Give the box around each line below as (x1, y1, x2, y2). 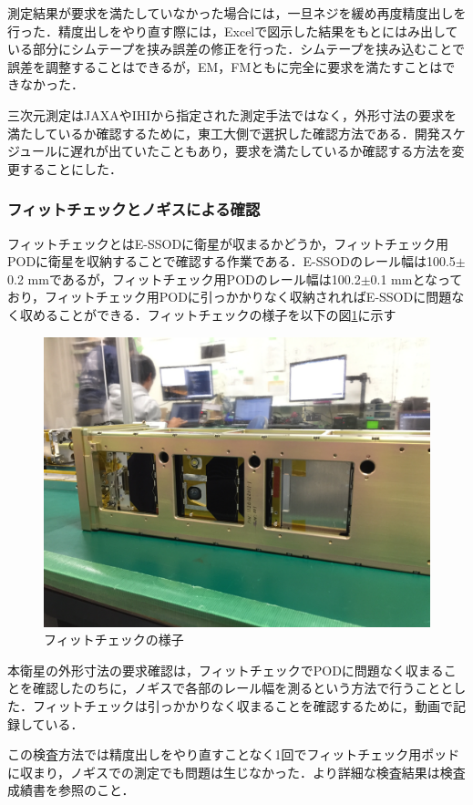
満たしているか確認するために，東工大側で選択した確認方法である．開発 (7, 123, 440, 142)
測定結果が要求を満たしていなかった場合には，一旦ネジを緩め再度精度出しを (7, 4, 467, 22)
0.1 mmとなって (370, 269, 463, 288)
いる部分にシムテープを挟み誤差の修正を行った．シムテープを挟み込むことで (7, 39, 465, 58)
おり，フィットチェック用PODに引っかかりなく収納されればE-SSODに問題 (7, 287, 452, 306)
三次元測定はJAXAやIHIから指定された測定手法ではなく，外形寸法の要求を (7, 105, 457, 124)
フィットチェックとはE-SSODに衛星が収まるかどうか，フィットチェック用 (7, 233, 448, 253)
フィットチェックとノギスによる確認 (7, 198, 261, 221)
